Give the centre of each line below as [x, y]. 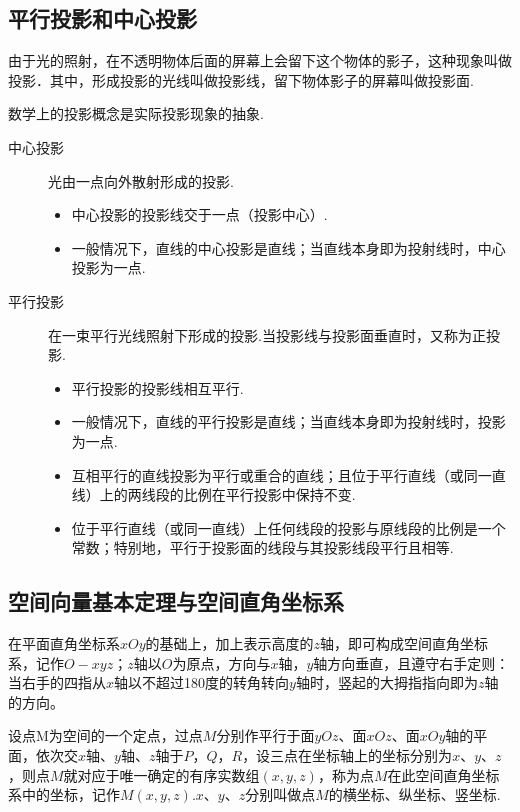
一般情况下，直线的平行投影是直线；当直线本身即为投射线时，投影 [288, 421]
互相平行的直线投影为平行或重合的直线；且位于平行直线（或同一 [281, 474]
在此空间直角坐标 [443, 774]
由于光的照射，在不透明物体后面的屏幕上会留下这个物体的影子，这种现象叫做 [260, 60]
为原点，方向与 [221, 662]
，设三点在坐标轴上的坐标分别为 [347, 755]
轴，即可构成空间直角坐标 [404, 643]
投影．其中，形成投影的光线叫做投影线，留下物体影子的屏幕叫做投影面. [241, 79]
